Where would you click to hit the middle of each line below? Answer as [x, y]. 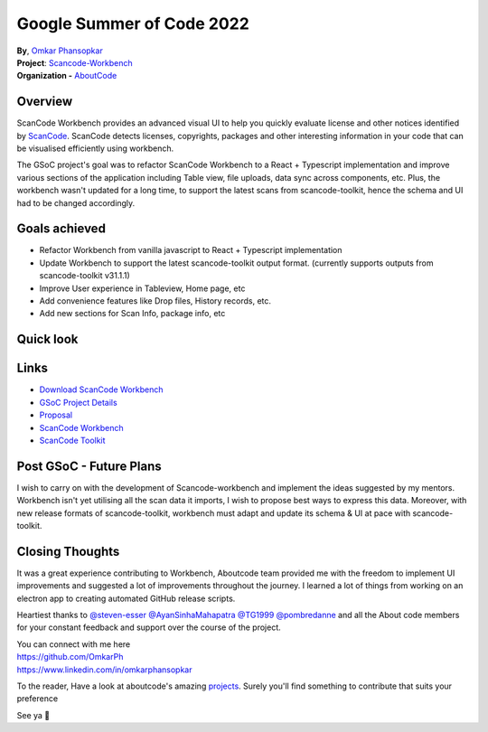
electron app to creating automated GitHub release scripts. [126, 598]
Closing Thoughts [68, 551]
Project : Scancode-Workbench [75, 62]
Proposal [56, 415]
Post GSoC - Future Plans [89, 466]
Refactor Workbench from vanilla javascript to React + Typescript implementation [191, 250]
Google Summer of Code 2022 [133, 23]
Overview [45, 102]
